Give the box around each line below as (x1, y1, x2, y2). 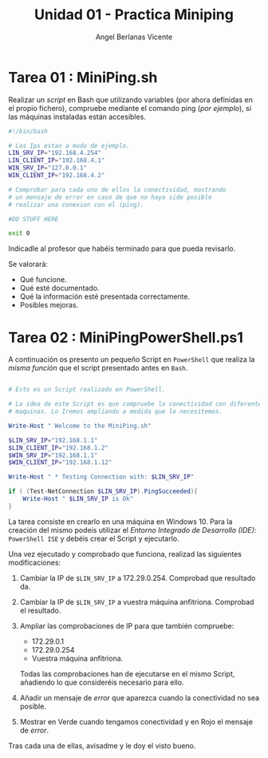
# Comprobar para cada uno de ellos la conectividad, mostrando (8, 185, 227, 193)
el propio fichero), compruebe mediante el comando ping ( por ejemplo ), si (8, 103, 252, 113)
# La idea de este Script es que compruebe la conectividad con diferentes (8, 400, 266, 408)
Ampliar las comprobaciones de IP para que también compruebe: (19, 621, 235, 630)
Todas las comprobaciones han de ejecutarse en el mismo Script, (19, 669, 235, 678)
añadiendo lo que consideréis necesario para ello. (19, 677, 184, 687)
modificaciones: (8, 558, 61, 567)
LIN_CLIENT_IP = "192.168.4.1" (8, 157, 105, 165)
